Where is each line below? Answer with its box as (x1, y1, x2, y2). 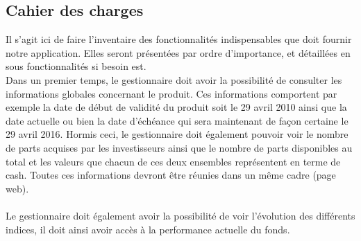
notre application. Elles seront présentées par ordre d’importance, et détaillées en (6, 45, 351, 60)
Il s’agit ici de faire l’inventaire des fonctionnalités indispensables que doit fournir (6, 32, 352, 46)
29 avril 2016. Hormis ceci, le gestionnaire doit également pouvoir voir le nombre (6, 127, 349, 141)
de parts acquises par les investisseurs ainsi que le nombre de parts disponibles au (6, 140, 353, 154)
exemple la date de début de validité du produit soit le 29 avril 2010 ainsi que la (6, 100, 347, 114)
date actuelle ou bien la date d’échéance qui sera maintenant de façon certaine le (6, 113, 349, 127)
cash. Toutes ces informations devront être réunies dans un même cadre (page (6, 168, 336, 182)
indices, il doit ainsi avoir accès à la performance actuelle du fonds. (6, 222, 290, 236)
